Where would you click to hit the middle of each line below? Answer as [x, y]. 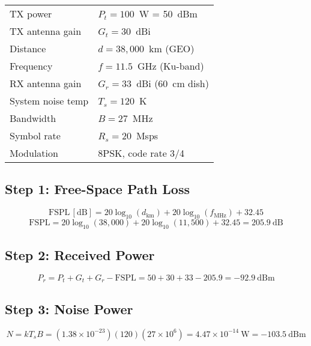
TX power [31, 14]
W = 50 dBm [168, 14]
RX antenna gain [46, 83]
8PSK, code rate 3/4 [141, 153]
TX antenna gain [46, 31]
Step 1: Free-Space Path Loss [97, 189]
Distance [28, 48]
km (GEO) [172, 48]
